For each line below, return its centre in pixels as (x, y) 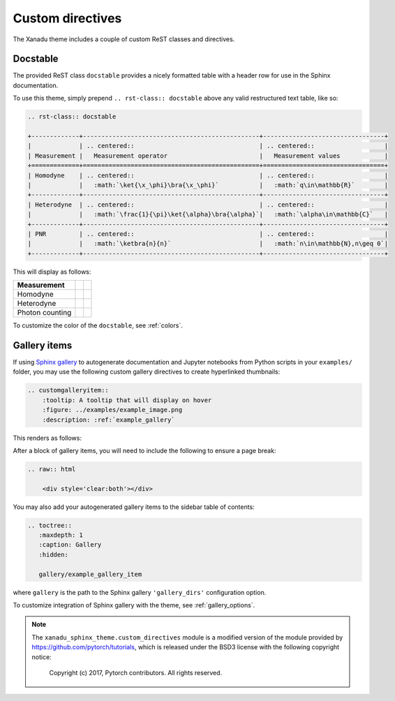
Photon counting (44, 313)
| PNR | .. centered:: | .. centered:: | (208, 234)
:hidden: (54, 554)
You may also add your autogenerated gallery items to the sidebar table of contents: (134, 507)
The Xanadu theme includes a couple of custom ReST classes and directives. (124, 39)
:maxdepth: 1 (61, 535)
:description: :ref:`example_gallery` (109, 420)
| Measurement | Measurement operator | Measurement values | (208, 156)
